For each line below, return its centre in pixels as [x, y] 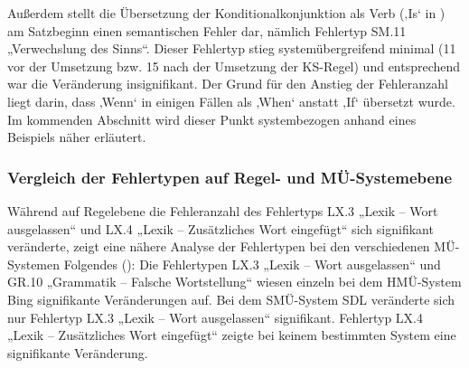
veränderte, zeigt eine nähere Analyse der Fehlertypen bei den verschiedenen [219, 246]
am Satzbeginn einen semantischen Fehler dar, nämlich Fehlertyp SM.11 [207, 30]
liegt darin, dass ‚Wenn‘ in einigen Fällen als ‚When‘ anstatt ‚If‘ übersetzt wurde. [231, 101]
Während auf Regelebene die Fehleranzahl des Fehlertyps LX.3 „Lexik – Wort [223, 210]
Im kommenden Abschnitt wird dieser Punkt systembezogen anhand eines [212, 119]
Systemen [34, 264]
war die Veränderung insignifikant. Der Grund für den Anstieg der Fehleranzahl [228, 84]
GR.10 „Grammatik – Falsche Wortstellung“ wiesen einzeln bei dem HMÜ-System [234, 282]
